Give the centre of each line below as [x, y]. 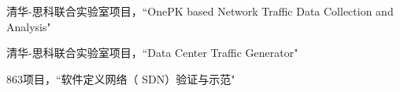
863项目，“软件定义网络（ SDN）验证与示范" [121, 78]
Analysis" [29, 26]
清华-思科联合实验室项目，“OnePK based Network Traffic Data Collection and [200, 11]
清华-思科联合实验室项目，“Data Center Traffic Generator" [152, 53]
